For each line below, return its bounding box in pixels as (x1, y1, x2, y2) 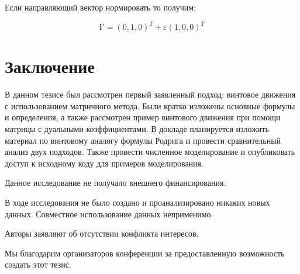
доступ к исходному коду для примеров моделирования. (5, 157, 204, 169)
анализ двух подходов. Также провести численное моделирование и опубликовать (5, 145, 295, 158)
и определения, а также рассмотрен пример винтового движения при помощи (5, 111, 281, 123)
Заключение (5, 54, 95, 78)
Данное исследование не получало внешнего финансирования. (5, 176, 226, 189)
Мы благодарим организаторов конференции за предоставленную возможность (5, 247, 285, 259)
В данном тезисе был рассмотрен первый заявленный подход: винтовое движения (5, 88, 296, 100)
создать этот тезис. (5, 258, 71, 270)
